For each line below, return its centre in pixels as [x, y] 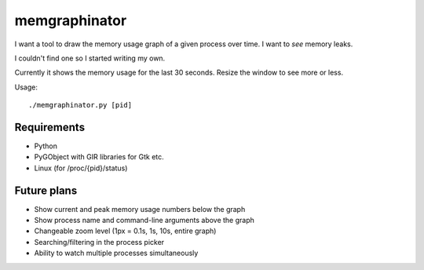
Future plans [46, 190]
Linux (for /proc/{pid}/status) [81, 168]
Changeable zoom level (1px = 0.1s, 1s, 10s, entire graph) [125, 231]
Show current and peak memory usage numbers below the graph [140, 209]
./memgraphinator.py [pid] [80, 105]
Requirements [50, 127]
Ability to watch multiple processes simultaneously [116, 253]
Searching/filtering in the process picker [99, 242]
